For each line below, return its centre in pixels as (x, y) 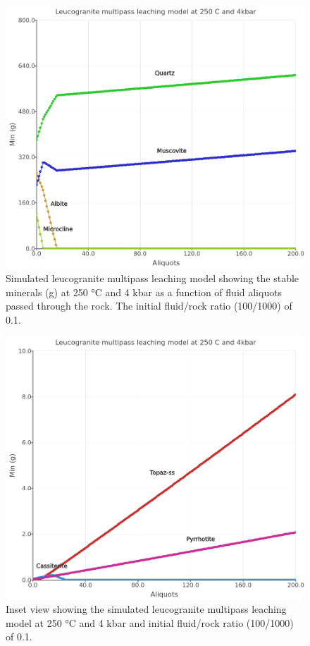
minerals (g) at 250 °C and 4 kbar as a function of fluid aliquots (144, 292)
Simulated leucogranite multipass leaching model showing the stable (153, 278)
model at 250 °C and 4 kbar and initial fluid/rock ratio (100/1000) (150, 622)
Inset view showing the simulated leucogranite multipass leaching (146, 609)
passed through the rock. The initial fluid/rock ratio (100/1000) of (149, 306)
